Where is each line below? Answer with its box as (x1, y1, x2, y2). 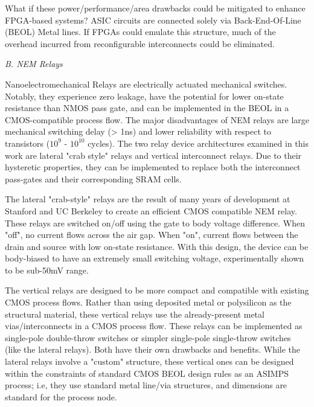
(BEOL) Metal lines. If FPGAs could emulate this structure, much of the (5, 25, 276, 38)
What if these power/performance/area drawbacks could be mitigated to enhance (5, 2, 306, 14)
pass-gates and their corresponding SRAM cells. (5, 172, 182, 185)
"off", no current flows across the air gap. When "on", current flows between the (5, 228, 298, 241)
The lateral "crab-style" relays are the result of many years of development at (5, 193, 290, 205)
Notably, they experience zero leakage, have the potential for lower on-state (5, 89, 284, 102)
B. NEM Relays (5, 57, 63, 70)
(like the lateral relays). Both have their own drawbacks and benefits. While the (5, 343, 301, 356)
